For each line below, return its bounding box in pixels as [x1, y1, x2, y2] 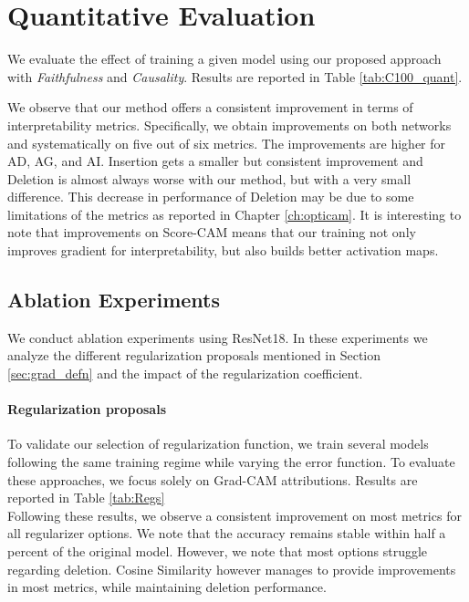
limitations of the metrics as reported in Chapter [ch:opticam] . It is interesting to [7, 204, 462, 223]
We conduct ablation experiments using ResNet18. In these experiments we [7, 327, 428, 347]
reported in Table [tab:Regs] [7, 488, 165, 507]
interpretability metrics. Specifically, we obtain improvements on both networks [7, 115, 452, 134]
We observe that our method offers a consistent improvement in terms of [7, 98, 413, 117]
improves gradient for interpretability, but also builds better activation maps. [7, 241, 439, 260]
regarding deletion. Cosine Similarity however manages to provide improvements [7, 559, 456, 578]
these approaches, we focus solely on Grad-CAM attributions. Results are [7, 470, 418, 489]
